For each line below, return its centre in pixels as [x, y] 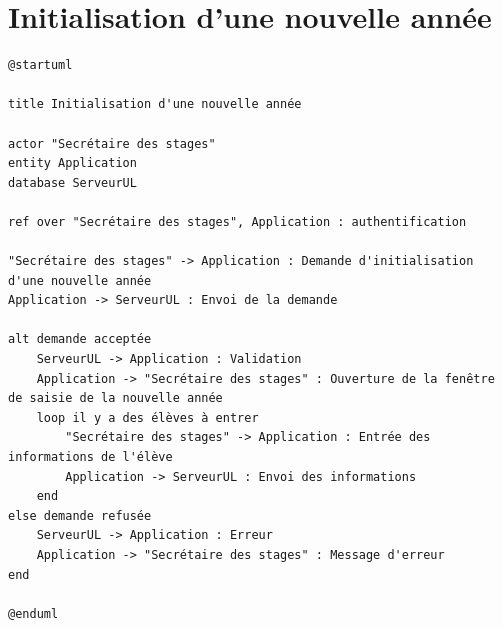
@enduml [33, 613]
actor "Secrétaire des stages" [112, 143]
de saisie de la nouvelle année [115, 398]
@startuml [40, 65]
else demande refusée [80, 515]
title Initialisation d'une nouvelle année [155, 104]
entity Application [72, 163]
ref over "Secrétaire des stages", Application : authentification [237, 221]
